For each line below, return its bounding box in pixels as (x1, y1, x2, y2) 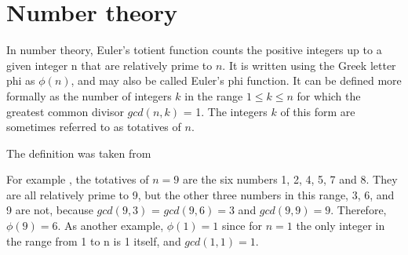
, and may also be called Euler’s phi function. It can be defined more (71, 72, 402, 89)
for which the (297, 87, 361, 104)
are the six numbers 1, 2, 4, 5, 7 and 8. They (182, 171, 398, 188)
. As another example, (57, 217, 164, 234)
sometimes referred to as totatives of (6, 118, 181, 135)
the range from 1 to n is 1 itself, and (6, 232, 181, 249)
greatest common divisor (6, 103, 124, 119)
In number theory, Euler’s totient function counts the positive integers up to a (6, 42, 382, 58)
